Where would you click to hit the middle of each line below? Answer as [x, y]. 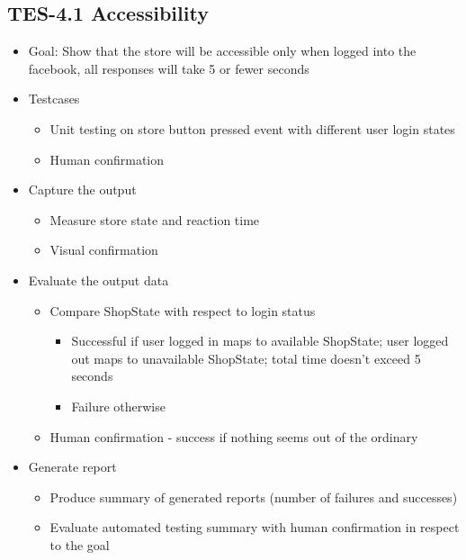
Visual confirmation [104, 250]
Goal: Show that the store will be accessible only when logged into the [222, 51]
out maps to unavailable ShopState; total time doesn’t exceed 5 [246, 358]
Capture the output [82, 190]
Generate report [72, 467]
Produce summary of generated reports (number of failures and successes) [254, 497]
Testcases [54, 99]
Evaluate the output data [99, 280]
